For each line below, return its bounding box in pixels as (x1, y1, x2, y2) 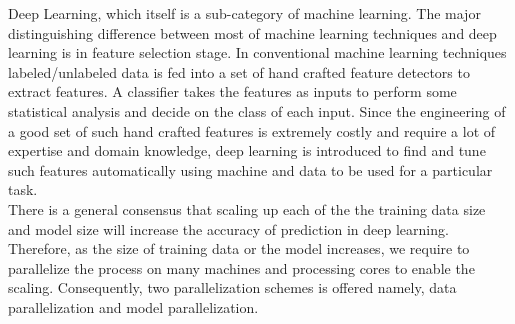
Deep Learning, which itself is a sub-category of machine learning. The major (8, 3, 481, 23)
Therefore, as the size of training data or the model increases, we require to (8, 238, 470, 259)
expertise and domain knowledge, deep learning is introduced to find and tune (8, 140, 486, 161)
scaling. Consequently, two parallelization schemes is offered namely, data (8, 277, 457, 298)
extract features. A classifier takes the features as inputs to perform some (8, 81, 457, 102)
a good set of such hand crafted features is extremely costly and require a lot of (8, 120, 496, 141)
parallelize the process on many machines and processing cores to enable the (8, 257, 475, 278)
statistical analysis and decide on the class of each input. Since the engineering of (8, 100, 506, 121)
